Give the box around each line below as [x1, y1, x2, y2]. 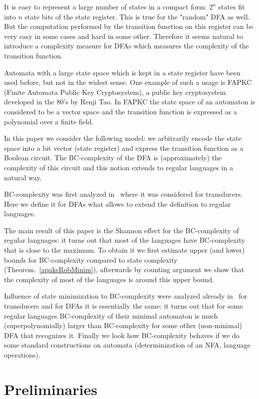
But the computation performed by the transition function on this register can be [4, 21, 254, 31]
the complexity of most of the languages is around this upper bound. [4, 274, 214, 284]
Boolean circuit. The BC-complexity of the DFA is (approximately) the [4, 152, 222, 163]
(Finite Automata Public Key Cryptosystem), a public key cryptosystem [4, 86, 226, 97]
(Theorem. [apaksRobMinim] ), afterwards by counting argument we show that [4, 264, 245, 275]
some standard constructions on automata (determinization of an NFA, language [4, 340, 251, 350]
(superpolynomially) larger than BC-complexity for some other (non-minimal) [4, 320, 242, 331]
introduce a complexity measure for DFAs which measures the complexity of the [4, 40, 249, 51]
